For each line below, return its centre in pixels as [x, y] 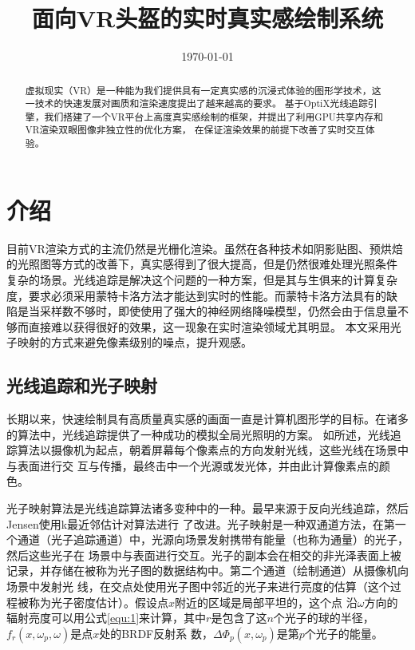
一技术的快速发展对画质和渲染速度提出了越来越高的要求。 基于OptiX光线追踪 [196, 103]
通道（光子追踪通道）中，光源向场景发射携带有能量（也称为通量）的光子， [213, 539]
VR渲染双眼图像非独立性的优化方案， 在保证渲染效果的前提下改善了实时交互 [195, 130]
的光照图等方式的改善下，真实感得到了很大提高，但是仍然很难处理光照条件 [202, 264]
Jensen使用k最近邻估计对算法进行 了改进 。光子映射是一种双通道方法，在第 [201, 523]
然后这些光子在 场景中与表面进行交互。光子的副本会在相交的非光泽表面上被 [204, 555]
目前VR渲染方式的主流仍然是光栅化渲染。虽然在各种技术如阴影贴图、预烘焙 [205, 248]
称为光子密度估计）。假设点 [98, 602]
